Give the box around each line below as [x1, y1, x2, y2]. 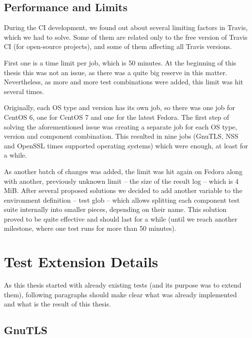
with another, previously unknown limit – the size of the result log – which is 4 [4, 176, 239, 186]
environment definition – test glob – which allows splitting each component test [4, 194, 240, 205]
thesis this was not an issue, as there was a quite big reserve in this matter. [4, 67, 227, 77]
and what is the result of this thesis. [4, 299, 111, 309]
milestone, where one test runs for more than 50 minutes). [4, 223, 176, 233]
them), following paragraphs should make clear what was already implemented [4, 289, 237, 299]
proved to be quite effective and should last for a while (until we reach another [4, 213, 237, 224]
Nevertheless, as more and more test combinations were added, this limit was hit [4, 77, 243, 87]
